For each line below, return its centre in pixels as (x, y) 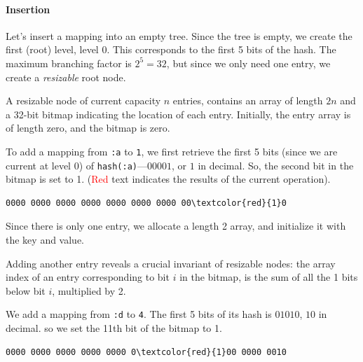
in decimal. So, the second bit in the (276, 165)
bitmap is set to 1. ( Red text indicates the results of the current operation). (168, 179)
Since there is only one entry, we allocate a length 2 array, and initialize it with (176, 226)
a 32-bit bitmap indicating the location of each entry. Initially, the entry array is (178, 114)
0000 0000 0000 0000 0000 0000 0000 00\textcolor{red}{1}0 (146, 203)
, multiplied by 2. (89, 290)
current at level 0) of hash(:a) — (77, 165)
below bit (26, 290)
